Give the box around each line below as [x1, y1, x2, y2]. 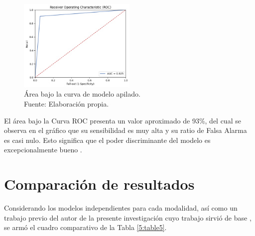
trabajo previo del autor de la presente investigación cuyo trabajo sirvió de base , [4, 212, 252, 223]
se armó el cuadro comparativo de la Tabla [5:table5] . [4, 222, 167, 233]
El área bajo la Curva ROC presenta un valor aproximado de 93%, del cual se [4, 115, 241, 125]
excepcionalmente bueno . [4, 144, 82, 155]
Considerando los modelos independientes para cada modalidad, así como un [4, 203, 238, 213]
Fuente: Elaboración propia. [24, 99, 109, 109]
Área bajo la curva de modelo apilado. [24, 89, 140, 99]
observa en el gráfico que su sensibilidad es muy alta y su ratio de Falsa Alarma [4, 125, 247, 135]
